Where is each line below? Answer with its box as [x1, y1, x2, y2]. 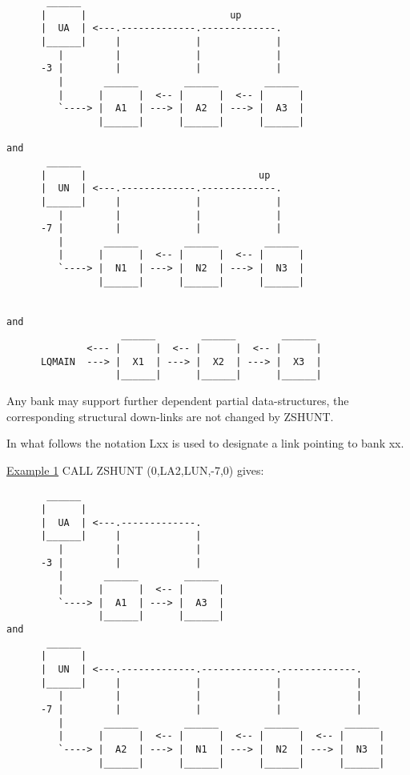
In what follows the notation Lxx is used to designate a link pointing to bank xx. [6, 435, 404, 452]
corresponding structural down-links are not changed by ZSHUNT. [6, 408, 334, 424]
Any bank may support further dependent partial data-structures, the [6, 392, 349, 409]
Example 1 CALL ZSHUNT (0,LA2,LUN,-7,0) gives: [6, 461, 264, 478]
